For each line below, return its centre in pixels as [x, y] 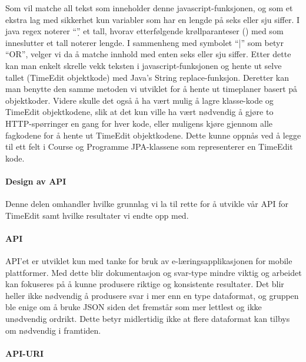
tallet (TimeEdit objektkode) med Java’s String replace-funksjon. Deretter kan [147, 77]
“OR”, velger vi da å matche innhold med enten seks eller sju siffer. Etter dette [148, 54]
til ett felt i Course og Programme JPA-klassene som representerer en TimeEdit [149, 147]
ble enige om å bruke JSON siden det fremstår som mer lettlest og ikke [134, 307]
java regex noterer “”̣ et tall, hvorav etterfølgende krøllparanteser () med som [144, 31]
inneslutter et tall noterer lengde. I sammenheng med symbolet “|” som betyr [144, 42]
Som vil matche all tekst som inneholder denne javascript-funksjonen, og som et [149, 8]
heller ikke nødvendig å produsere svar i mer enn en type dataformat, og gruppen [152, 295]
